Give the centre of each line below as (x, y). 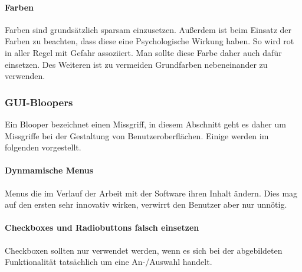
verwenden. (25, 76)
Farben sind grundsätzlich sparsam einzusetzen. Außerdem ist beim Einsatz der (148, 29)
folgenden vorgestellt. (43, 147)
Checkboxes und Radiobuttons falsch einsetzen (102, 227)
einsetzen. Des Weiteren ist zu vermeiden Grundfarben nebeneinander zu (136, 64)
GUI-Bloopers (39, 102)
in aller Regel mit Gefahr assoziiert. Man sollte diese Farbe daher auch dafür (143, 52)
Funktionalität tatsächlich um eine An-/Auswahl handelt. (109, 262)
